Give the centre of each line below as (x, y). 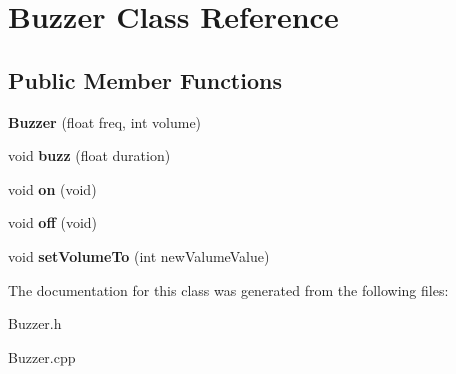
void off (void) (53, 222)
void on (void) (52, 188)
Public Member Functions (145, 79)
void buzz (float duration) (89, 155)
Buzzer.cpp (42, 356)
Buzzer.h (35, 323)
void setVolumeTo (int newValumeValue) (139, 255)
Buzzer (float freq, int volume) (105, 121)
